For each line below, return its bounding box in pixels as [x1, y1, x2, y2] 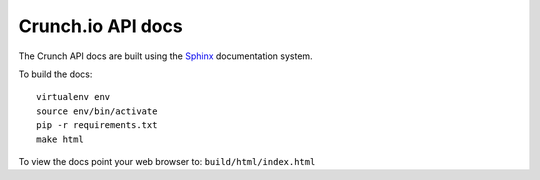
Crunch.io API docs [18, 15, 184, 37]
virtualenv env [36, 91, 111, 103]
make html [36, 133, 84, 145]
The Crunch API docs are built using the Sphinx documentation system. [18, 50, 314, 62]
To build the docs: [18, 68, 93, 80]
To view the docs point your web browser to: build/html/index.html [18, 155, 316, 167]
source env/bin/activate [36, 105, 158, 117]
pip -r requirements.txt [36, 120, 158, 131]
